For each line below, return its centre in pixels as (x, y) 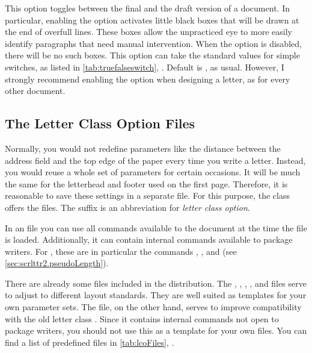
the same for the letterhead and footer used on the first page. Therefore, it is (146, 183)
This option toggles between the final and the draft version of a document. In (147, 8)
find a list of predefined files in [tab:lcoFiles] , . (90, 342)
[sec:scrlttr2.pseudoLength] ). (57, 263)
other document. (35, 91)
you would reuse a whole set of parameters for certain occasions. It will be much (153, 172)
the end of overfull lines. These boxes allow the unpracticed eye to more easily (148, 32)
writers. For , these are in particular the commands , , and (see (121, 251)
